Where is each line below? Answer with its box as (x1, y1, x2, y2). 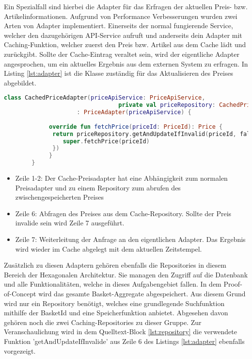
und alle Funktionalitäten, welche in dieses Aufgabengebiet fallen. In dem (4, 279, 221, 289)
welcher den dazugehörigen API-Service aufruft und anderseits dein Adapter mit (4, 30, 242, 40)
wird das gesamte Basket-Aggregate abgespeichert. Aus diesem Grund (38, 289, 246, 299)
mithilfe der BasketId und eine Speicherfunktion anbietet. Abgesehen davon (4, 308, 228, 318)
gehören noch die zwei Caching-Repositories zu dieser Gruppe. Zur (4, 317, 202, 327)
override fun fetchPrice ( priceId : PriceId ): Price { (49, 123, 223, 130)
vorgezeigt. (4, 345, 36, 356)
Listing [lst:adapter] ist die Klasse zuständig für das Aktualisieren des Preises (4, 68, 234, 78)
